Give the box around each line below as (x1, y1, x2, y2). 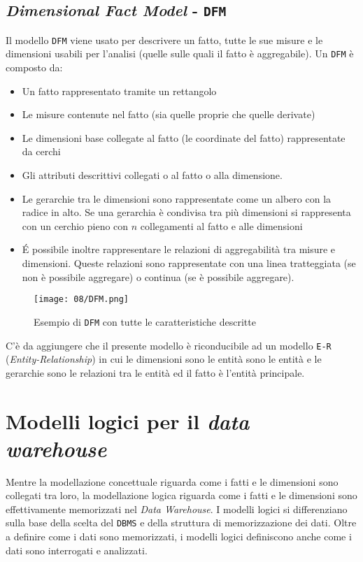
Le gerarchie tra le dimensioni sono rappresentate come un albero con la (22, 191, 332, 206)
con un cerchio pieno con (22, 218, 129, 233)
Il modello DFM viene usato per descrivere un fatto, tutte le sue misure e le (6, 32, 323, 47)
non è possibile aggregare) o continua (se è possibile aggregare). (22, 269, 294, 284)
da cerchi (22, 144, 61, 159)
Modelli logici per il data (6, 406, 250, 435)
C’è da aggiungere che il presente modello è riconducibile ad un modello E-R (6, 338, 332, 352)
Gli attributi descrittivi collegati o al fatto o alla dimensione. (22, 168, 283, 182)
